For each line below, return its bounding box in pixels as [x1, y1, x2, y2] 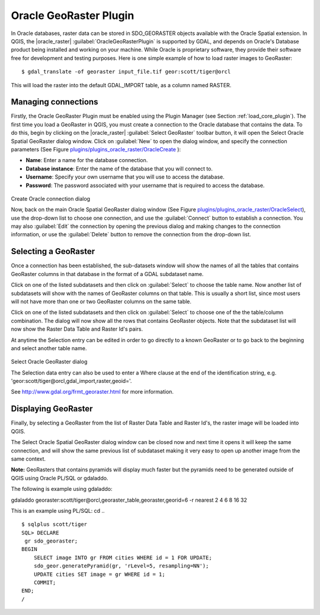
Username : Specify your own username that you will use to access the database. [25, 173, 225, 180]
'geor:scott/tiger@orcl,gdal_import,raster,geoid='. [11, 378, 132, 385]
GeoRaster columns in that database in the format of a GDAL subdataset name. [11, 270, 204, 277]
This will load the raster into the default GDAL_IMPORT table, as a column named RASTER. [11, 81, 232, 88]
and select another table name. [11, 344, 87, 351]
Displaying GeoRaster [11, 404, 93, 414]
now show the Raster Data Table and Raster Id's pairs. [11, 325, 143, 332]
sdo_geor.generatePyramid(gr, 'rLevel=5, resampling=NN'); [33, 563, 209, 569]
